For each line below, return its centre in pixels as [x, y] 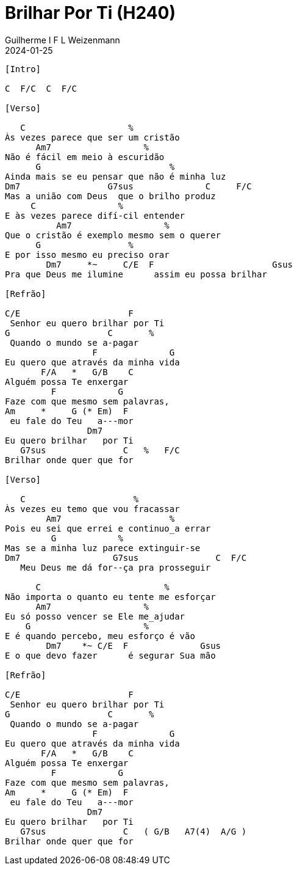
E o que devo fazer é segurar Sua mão [110, 655]
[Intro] [23, 69]
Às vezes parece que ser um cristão [92, 137]
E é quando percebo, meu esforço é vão [100, 636]
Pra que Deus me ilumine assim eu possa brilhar [136, 274]
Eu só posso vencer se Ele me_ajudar [95, 616]
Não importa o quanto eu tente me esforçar [110, 597]
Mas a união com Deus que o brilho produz [110, 196]
